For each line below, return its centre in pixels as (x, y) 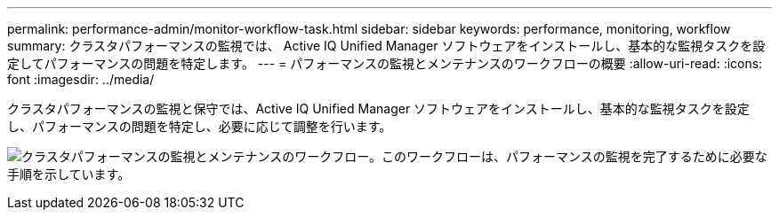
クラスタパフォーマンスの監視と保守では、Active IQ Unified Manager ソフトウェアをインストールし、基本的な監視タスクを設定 (378, 108)
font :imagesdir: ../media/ (81, 79)
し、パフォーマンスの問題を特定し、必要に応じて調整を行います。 (200, 126)
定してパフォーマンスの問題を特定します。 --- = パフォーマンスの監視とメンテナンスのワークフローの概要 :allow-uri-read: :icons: (385, 63)
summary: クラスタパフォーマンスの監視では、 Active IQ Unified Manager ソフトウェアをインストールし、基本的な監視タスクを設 (386, 46)
